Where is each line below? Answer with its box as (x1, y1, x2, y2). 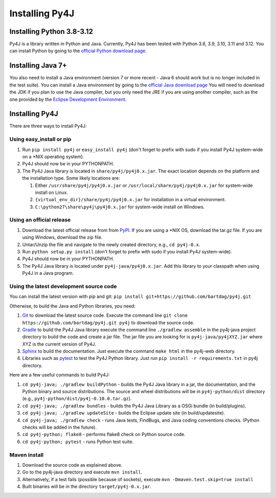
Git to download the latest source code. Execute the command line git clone (22, 312, 188, 318)
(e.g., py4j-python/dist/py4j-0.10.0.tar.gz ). (22, 396, 132, 402)
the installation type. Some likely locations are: (22, 175, 120, 181)
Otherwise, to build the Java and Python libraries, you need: (9, 302, 135, 309)
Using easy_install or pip (9, 136, 72, 143)
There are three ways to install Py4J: (9, 123, 87, 129)
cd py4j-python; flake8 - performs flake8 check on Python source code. (22, 431, 186, 438)
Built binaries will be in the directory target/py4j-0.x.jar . (22, 484, 152, 490)
